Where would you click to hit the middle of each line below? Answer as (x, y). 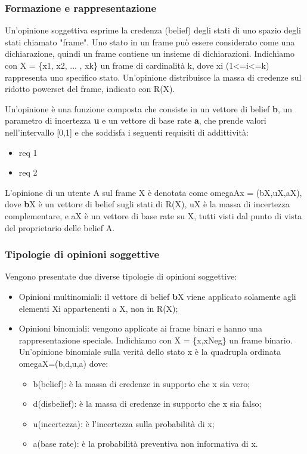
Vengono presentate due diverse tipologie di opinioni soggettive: (121, 276)
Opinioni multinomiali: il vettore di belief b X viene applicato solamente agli (157, 296)
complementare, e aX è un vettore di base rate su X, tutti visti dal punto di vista (153, 215)
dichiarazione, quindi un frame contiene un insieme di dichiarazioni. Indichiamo (150, 53)
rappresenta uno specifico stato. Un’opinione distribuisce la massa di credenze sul (153, 77)
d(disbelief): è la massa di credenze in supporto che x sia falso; (147, 404)
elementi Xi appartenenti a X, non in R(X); (98, 308)
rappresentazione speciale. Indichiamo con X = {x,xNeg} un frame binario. (156, 340)
